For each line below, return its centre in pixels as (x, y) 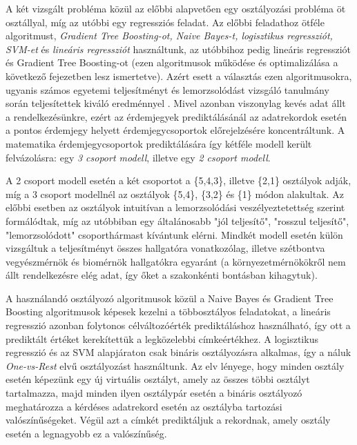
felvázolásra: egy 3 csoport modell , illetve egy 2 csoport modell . (138, 157)
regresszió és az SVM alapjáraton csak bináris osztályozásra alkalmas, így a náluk (178, 352)
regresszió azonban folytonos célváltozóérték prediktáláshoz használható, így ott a (178, 325)
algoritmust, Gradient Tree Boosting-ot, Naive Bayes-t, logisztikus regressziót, (169, 36)
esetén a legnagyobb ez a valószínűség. (86, 433)
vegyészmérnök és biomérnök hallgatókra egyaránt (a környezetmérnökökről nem (176, 261)
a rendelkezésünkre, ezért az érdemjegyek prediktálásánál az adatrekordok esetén (176, 116)
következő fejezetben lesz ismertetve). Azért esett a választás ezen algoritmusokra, (179, 76)
